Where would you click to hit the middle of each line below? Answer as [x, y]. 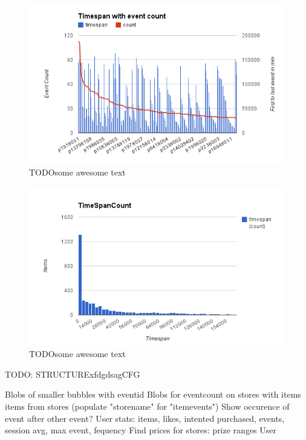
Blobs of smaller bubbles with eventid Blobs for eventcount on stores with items [153, 394]
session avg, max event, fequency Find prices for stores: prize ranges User [141, 430]
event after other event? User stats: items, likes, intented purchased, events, [145, 418]
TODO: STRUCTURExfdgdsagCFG [73, 374]
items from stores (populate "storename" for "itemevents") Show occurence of [147, 406]
